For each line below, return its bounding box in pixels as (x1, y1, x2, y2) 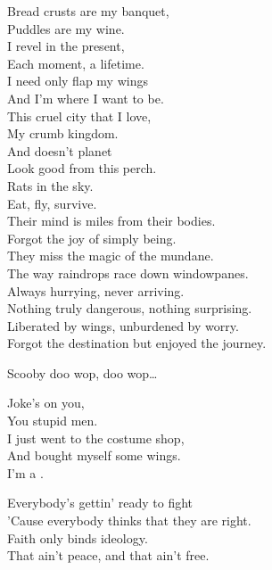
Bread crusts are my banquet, (7, 2, 169, 20)
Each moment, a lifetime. (7, 54, 144, 72)
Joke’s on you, (7, 393, 85, 412)
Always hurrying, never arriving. (7, 281, 185, 300)
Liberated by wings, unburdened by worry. (7, 316, 239, 335)
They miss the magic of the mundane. (7, 246, 214, 265)
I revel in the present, (7, 37, 125, 55)
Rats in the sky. (7, 176, 94, 194)
